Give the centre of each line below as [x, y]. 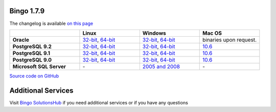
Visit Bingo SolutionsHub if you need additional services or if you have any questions [99, 102]
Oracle [21, 40]
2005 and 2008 [161, 66]
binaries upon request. [229, 40]
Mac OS [212, 33]
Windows [154, 33]
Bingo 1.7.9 [27, 11]
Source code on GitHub [34, 76]
